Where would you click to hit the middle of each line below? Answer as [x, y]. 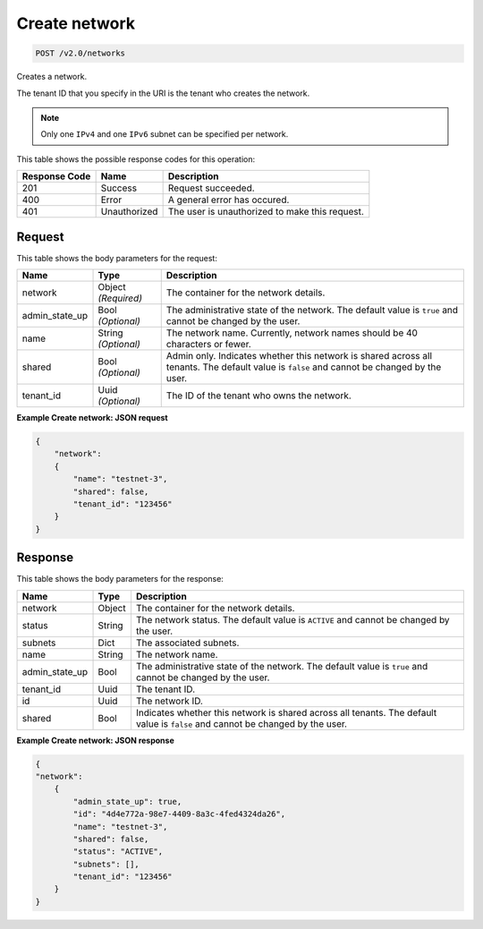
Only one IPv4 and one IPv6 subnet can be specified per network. [165, 134]
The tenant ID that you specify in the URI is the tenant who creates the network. [163, 93]
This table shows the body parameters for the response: [120, 579]
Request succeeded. [211, 188]
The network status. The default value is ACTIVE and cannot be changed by [293, 619]
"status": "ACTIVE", [118, 852]
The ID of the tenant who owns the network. [259, 396]
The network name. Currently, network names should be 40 [292, 333]
